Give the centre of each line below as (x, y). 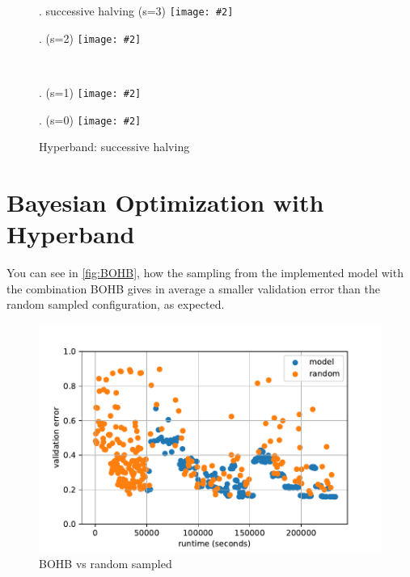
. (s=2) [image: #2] (90, 38)
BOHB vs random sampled (106, 564)
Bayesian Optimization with (165, 202)
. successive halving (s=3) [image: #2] (136, 11)
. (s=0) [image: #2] (90, 119)
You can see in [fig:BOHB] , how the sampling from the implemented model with (205, 273)
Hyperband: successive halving (114, 147)
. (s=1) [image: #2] (90, 92)
